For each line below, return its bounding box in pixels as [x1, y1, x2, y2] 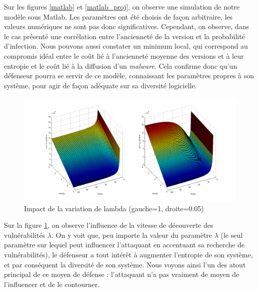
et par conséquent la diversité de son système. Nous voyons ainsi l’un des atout [4, 259, 246, 269]
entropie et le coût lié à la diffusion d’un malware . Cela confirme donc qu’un [4, 60, 237, 71]
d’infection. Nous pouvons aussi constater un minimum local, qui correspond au [4, 41, 248, 51]
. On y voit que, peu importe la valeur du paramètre [51, 229, 212, 240]
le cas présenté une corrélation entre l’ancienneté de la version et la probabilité [4, 31, 245, 41]
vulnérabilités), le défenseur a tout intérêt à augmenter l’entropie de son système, [4, 249, 253, 259]
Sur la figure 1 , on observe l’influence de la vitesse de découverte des [4, 220, 213, 230]
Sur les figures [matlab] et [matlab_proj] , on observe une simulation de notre [4, 2, 240, 12]
